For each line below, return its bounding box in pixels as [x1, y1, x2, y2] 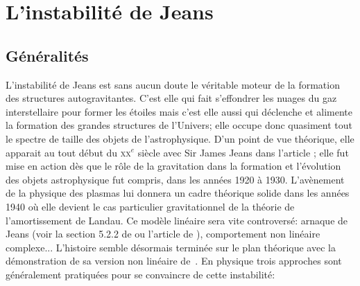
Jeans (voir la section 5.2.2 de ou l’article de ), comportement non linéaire [6, 226, 320, 241]
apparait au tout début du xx [6, 145, 131, 159]
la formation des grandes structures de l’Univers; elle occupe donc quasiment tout [6, 118, 352, 132]
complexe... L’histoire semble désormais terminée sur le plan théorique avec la [6, 240, 336, 254]
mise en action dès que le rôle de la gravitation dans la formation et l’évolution [6, 159, 341, 173]
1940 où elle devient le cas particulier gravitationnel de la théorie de [6, 199, 295, 213]
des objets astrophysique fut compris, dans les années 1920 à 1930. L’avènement [6, 172, 345, 186]
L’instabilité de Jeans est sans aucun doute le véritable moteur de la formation [6, 77, 340, 91]
